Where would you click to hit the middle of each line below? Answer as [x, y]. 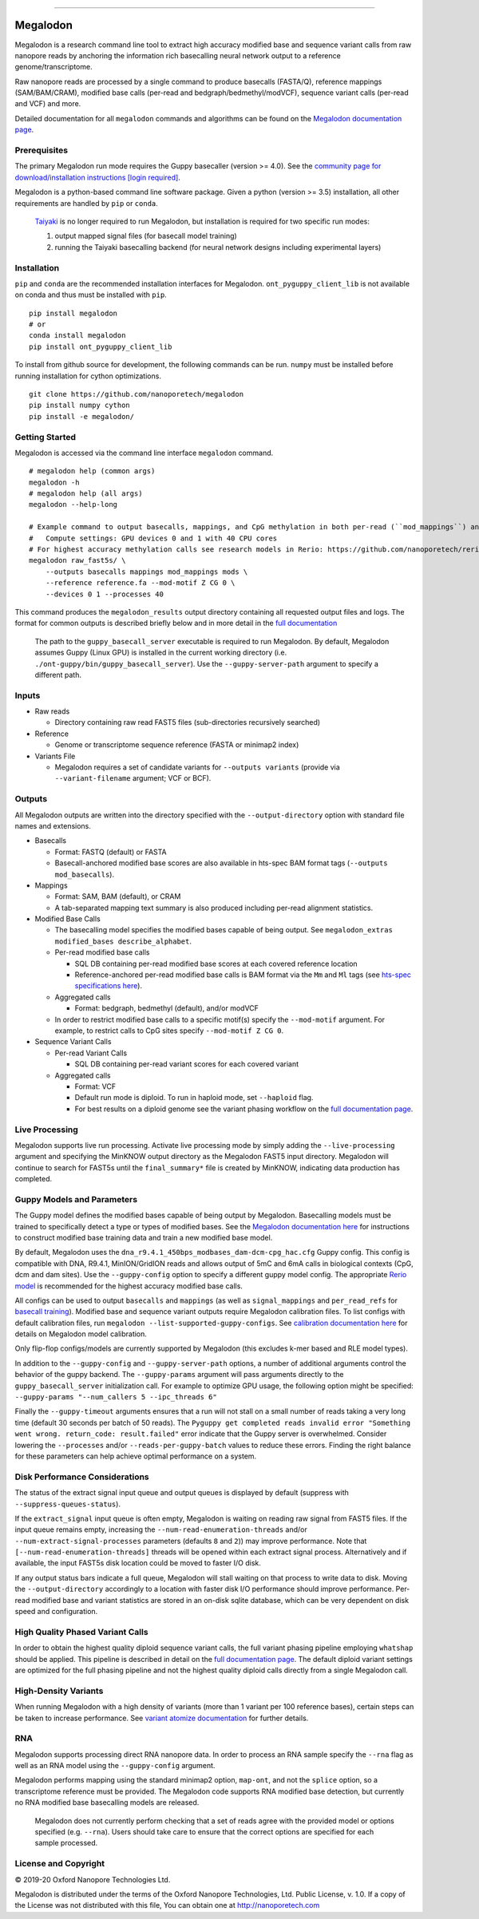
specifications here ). [109, 986]
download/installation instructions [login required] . [98, 177]
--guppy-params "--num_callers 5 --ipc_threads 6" [116, 1397]
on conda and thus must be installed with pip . [91, 295]
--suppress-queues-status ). [68, 1504]
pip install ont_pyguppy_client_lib [101, 346]
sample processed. [66, 1843]
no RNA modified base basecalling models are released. [107, 1802]
